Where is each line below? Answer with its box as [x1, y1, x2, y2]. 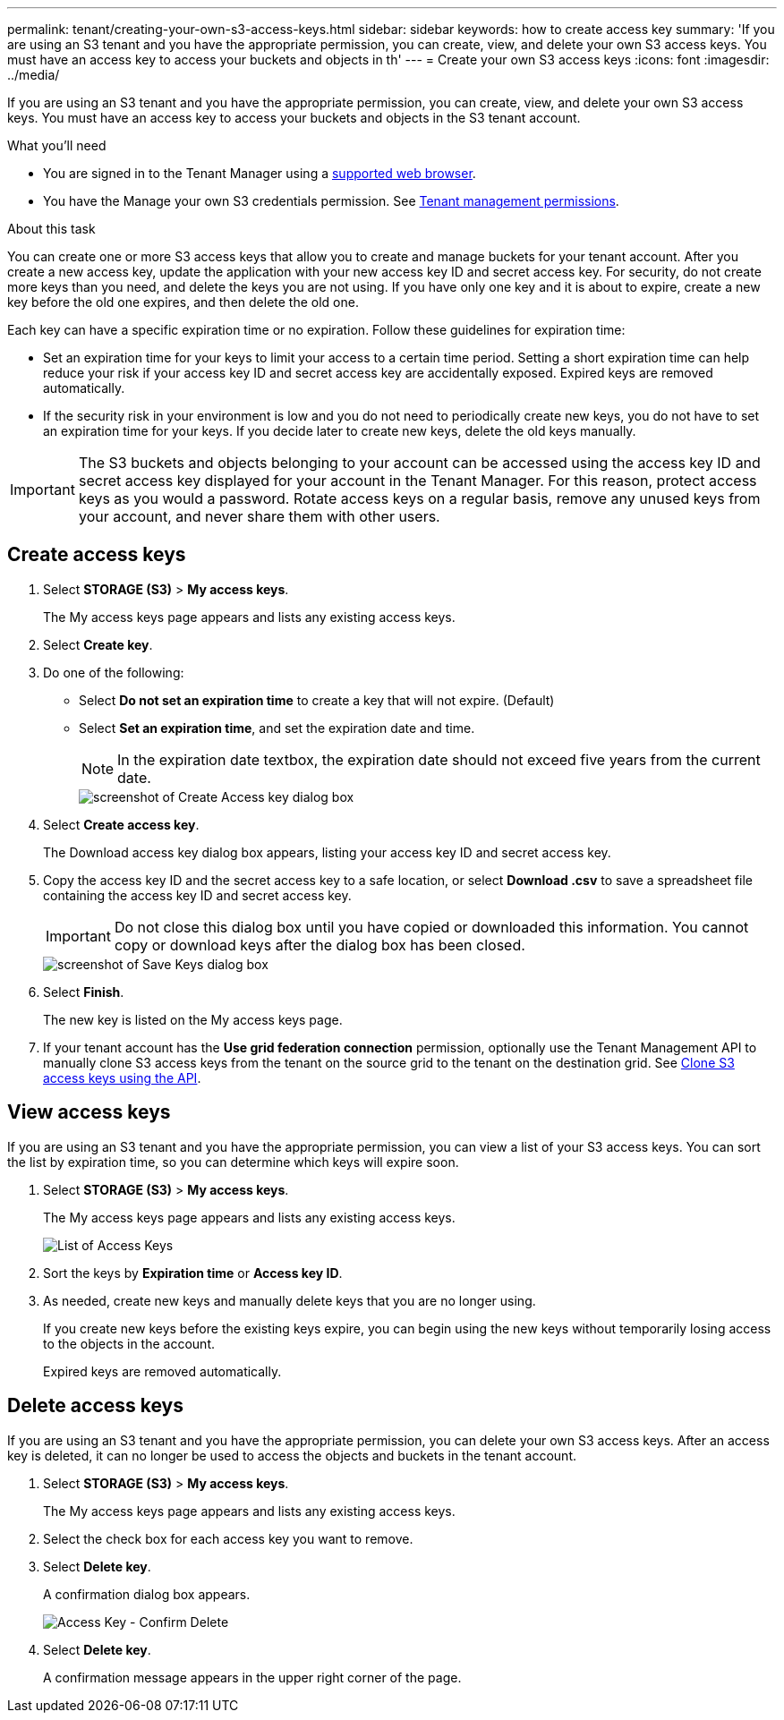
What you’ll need [7, 138, 107, 153]
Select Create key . [43, 636, 153, 652]
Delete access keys [7, 1394, 183, 1418]
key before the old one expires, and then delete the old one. [7, 294, 359, 310]
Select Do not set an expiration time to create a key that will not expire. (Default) [79, 692, 555, 708]
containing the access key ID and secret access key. [43, 887, 352, 903]
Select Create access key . [43, 816, 200, 832]
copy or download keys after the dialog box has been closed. [114, 935, 525, 954]
